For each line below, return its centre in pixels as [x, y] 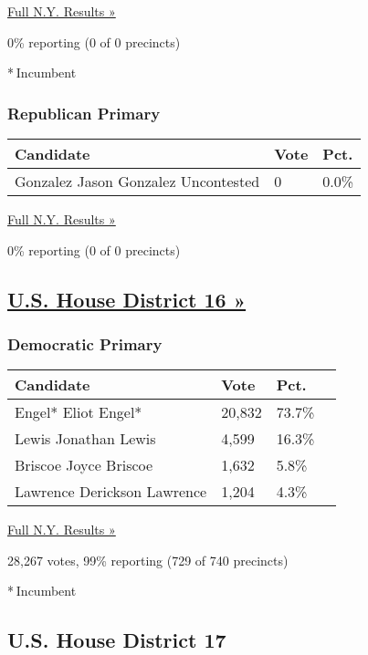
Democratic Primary [85, 343]
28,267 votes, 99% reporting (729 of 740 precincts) [148, 560]
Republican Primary [84, 113]
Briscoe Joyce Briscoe [84, 465]
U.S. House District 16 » [127, 299]
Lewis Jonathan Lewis [85, 439]
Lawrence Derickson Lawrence [111, 492]
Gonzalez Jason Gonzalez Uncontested [137, 181]
